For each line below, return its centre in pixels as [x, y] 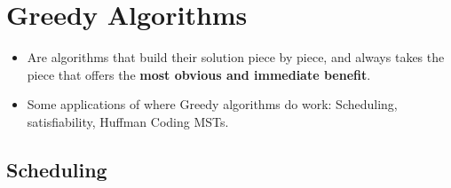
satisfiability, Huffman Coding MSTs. [128, 121]
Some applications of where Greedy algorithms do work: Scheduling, [212, 104]
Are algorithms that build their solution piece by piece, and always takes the [236, 57]
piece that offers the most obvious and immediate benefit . [199, 74]
